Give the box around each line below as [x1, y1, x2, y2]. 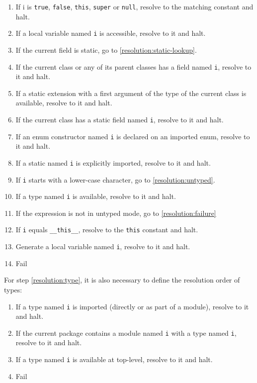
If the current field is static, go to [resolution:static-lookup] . [15, 44, 197, 55]
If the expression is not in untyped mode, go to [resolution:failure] [15, 207, 216, 218]
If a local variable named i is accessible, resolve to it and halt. [15, 28, 206, 38]
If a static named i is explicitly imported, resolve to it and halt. [15, 157, 211, 168]
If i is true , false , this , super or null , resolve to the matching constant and [15, 1, 254, 11]
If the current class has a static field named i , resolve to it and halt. [15, 114, 224, 124]
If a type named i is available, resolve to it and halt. [15, 191, 176, 201]
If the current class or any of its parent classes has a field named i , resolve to [15, 61, 252, 72]
